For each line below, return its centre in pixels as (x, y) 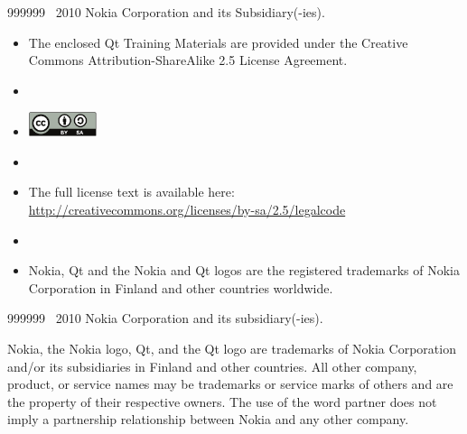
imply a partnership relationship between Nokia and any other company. (208, 419)
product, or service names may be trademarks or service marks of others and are (230, 384)
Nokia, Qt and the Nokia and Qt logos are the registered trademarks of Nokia (244, 270)
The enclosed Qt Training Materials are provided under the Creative (218, 42)
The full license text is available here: (131, 192)
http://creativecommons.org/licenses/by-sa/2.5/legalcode (187, 210)
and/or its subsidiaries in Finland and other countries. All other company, (212, 366)
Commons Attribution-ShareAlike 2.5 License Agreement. (188, 60)
